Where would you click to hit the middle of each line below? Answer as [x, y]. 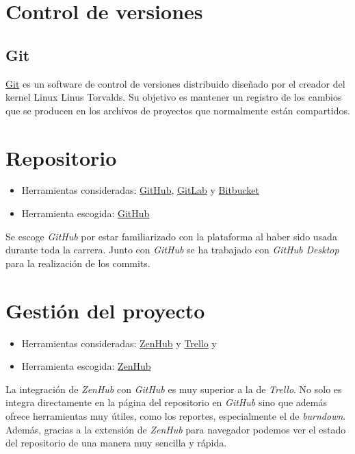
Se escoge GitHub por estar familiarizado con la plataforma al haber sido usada [171, 236]
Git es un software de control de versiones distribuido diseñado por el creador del [175, 83]
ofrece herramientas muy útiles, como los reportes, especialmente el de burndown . [176, 415]
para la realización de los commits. [78, 263]
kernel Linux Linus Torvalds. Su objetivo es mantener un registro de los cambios [174, 97]
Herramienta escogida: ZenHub [86, 366]
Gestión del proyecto [105, 310]
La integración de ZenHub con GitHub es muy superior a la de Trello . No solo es [174, 389]
